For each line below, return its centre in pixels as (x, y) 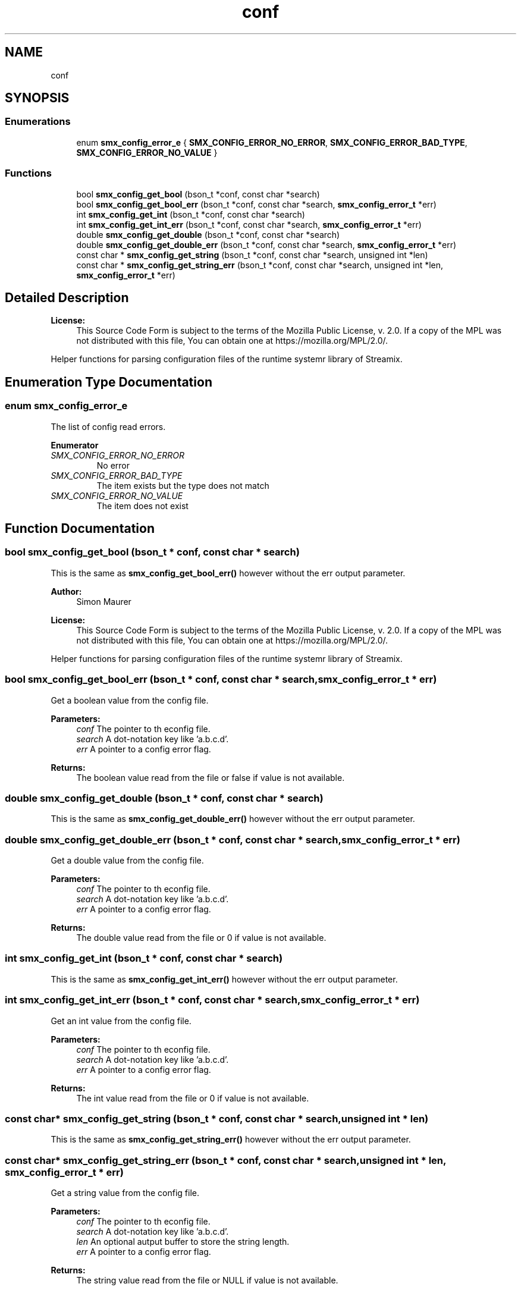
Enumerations (38, 122)
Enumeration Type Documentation (109, 382)
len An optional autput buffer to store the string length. (183, 1242)
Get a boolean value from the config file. (130, 700)
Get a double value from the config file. (127, 861)
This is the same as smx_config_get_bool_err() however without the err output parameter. (228, 573)
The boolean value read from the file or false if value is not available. (211, 777)
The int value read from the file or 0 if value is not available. (193, 1098)
